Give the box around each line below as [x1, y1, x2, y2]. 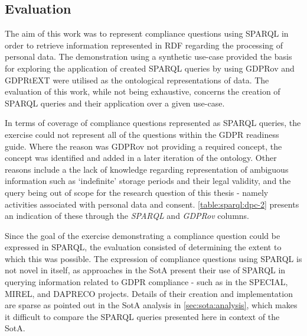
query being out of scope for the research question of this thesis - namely [5, 186, 269, 198]
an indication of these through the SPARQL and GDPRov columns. [5, 209, 249, 222]
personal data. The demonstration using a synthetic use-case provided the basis [5, 50, 292, 63]
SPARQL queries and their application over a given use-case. [5, 96, 225, 109]
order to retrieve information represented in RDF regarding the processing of [5, 38, 283, 51]
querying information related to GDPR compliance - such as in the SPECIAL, [5, 276, 288, 288]
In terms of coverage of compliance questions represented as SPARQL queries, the [5, 117, 301, 129]
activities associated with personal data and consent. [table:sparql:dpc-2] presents [5, 198, 299, 210]
